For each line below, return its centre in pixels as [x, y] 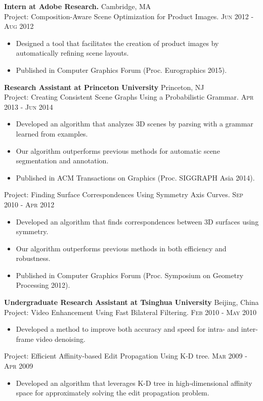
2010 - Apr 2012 [29, 204]
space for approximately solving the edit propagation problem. [113, 393]
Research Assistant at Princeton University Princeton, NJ [104, 87]
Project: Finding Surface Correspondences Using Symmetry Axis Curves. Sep [124, 194]
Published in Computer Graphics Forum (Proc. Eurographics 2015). [121, 70]
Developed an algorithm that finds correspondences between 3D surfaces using [137, 221]
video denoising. [61, 339]
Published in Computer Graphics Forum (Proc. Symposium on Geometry [130, 275]
